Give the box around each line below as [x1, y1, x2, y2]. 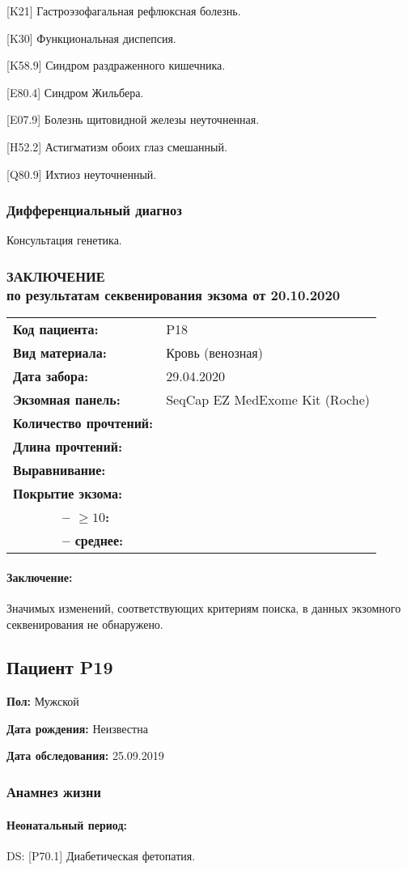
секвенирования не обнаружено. [6, 615, 163, 632]
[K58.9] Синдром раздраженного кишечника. [6, 57, 226, 74]
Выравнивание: [13, 460, 106, 480]
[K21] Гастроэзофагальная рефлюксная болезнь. [6, 2, 241, 19]
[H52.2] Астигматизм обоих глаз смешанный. [6, 138, 227, 155]
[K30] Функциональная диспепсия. [6, 29, 176, 46]
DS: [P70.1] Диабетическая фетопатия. [6, 847, 196, 864]
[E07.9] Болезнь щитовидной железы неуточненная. [6, 111, 260, 128]
